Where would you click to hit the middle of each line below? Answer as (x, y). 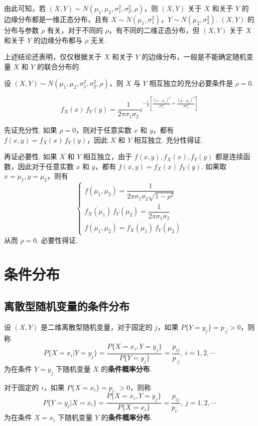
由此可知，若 (25, 8)
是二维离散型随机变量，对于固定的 (96, 326)
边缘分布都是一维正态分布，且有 (56, 19)
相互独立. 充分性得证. (168, 139)
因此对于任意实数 (46, 166)
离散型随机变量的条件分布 (67, 306)
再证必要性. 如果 (31, 156)
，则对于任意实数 (104, 129)
